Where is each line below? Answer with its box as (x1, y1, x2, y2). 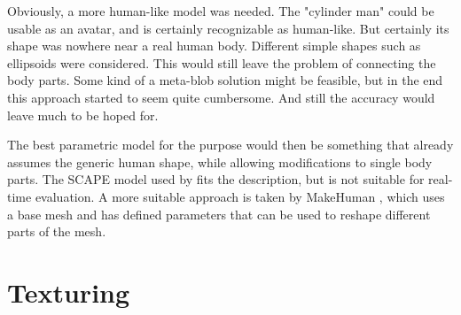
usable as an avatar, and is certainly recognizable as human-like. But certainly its (7, 19, 449, 37)
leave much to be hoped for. (7, 105, 159, 124)
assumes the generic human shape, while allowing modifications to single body (7, 152, 433, 171)
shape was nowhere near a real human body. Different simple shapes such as (7, 36, 421, 55)
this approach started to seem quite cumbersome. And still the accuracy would (7, 88, 435, 106)
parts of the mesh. (7, 222, 106, 241)
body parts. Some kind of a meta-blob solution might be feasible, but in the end (7, 71, 443, 89)
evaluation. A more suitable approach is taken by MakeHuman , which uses (35, 187, 445, 205)
